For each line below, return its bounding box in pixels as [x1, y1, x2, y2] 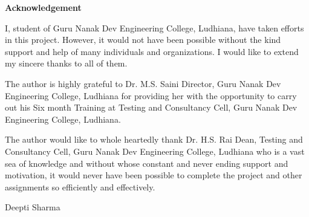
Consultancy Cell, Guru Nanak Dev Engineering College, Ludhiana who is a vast [5, 144, 305, 157]
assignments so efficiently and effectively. [5, 180, 155, 193]
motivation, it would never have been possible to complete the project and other [5, 169, 302, 181]
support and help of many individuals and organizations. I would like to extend [5, 45, 299, 57]
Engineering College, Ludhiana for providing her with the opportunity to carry [5, 89, 297, 102]
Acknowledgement [5, 1, 82, 13]
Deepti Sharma [5, 201, 60, 213]
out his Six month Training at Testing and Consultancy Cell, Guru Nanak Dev [5, 101, 298, 114]
